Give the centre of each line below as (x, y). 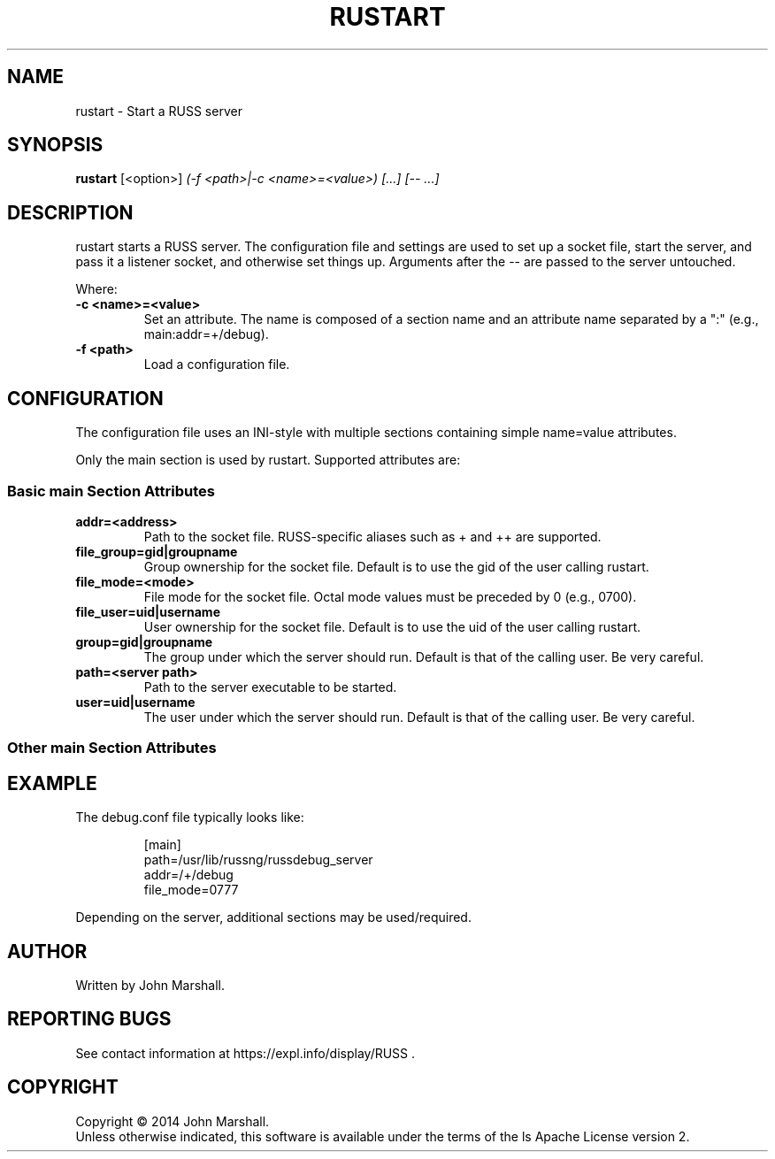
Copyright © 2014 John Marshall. (173, 1121)
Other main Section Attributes (112, 748)
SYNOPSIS (55, 145)
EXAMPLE (52, 783)
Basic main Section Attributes (111, 491)
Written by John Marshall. (150, 985)
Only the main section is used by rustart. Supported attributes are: (268, 460)
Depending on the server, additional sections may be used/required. (273, 917)
